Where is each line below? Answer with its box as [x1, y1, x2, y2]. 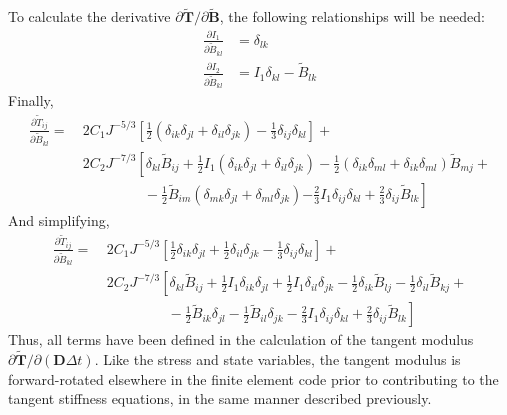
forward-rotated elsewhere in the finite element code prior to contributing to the [8, 368, 499, 389]
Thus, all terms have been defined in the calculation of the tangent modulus [8, 329, 474, 350]
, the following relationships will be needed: [219, 6, 485, 27]
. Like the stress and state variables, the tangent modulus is [94, 349, 461, 370]
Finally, [8, 90, 54, 111]
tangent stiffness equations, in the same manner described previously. [8, 388, 432, 409]
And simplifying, [8, 209, 110, 230]
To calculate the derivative [8, 6, 171, 27]
